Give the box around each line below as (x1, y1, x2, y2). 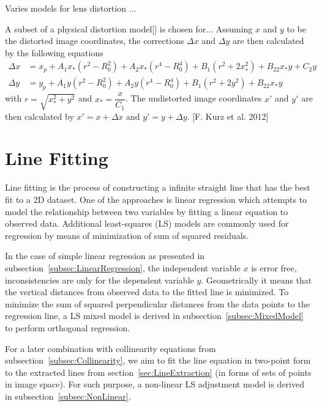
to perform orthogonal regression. (5, 321, 130, 334)
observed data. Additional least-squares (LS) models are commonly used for (5, 217, 289, 230)
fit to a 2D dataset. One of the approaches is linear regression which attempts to (5, 193, 307, 205)
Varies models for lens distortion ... (5, 2, 137, 14)
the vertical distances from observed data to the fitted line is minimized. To (5, 285, 289, 298)
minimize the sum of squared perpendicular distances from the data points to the (5, 297, 310, 310)
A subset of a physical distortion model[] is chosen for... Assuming (5, 22, 253, 35)
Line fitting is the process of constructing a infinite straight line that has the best (5, 181, 310, 194)
